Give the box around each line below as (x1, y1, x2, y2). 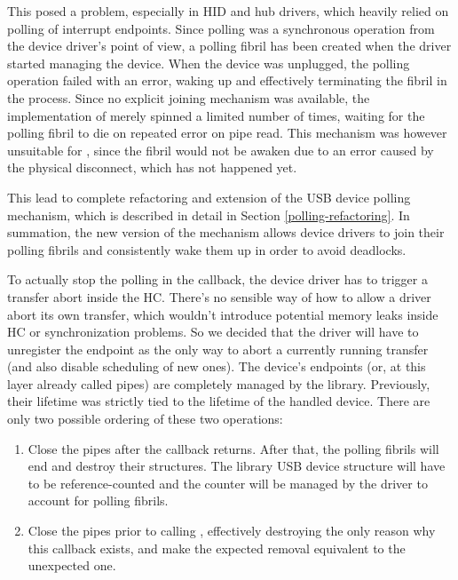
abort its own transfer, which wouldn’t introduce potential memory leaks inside (7, 305, 438, 323)
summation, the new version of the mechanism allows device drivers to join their (7, 223, 445, 242)
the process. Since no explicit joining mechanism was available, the (7, 88, 370, 107)
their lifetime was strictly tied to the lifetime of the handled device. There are (7, 392, 430, 410)
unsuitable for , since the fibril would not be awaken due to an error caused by (7, 140, 434, 159)
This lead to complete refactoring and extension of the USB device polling (7, 187, 411, 206)
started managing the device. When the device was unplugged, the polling (7, 53, 410, 72)
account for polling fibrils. (28, 491, 169, 510)
